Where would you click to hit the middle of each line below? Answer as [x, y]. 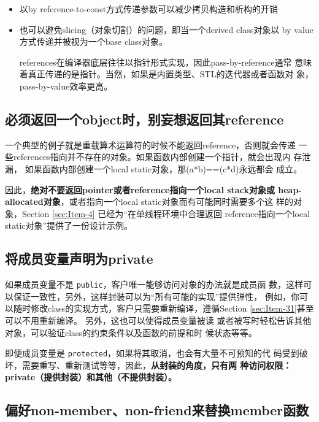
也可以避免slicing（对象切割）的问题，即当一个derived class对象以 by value [166, 29]
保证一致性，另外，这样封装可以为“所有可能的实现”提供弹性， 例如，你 [156, 296]
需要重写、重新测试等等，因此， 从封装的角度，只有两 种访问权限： [157, 365]
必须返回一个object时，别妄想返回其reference [144, 119]
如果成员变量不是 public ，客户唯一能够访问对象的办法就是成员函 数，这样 [154, 284]
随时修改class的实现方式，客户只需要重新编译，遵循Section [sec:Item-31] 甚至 [163, 308]
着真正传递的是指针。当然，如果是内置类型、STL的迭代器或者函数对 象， [167, 74]
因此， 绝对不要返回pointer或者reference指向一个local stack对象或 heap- [153, 189]
